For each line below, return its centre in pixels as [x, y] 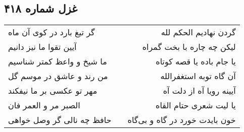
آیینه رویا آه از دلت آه [199, 91]
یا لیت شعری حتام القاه [196, 105]
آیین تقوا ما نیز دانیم [42, 47]
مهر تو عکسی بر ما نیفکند [53, 91]
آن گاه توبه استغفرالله [198, 76]
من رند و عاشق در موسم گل [58, 76]
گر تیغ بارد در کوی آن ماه [52, 32]
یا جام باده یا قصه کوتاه [196, 61]
